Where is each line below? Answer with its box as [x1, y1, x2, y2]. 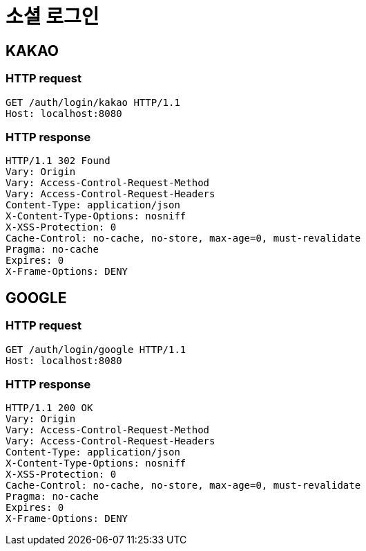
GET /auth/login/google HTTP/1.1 [6, 343, 186, 355]
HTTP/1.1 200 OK [6, 402, 93, 414]
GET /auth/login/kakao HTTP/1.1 [6, 96, 180, 108]
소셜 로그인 [6, 5, 99, 28]
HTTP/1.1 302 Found [6, 155, 110, 167]
